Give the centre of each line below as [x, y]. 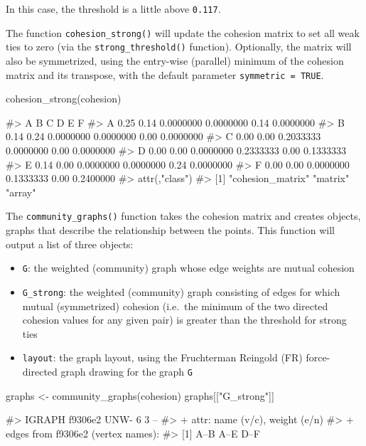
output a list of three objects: [70, 244]
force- [318, 357]
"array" [21, 192]
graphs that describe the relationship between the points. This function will [170, 230]
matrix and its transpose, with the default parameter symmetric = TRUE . [165, 74]
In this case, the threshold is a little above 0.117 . [113, 9]
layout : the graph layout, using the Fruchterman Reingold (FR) [162, 357]
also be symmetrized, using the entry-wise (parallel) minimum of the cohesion [175, 60]
